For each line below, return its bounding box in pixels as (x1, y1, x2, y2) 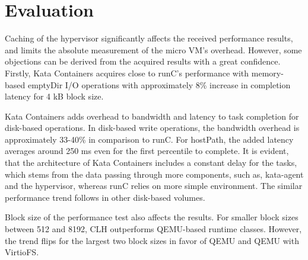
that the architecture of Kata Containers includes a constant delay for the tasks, (5, 156, 297, 169)
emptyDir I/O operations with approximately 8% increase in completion (27, 78, 291, 91)
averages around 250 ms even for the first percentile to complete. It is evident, (5, 145, 289, 157)
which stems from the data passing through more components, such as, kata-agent (5, 168, 304, 180)
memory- (251, 66, 284, 79)
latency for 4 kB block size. (5, 90, 104, 102)
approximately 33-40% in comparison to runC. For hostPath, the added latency (5, 133, 294, 145)
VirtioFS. (5, 246, 39, 258)
